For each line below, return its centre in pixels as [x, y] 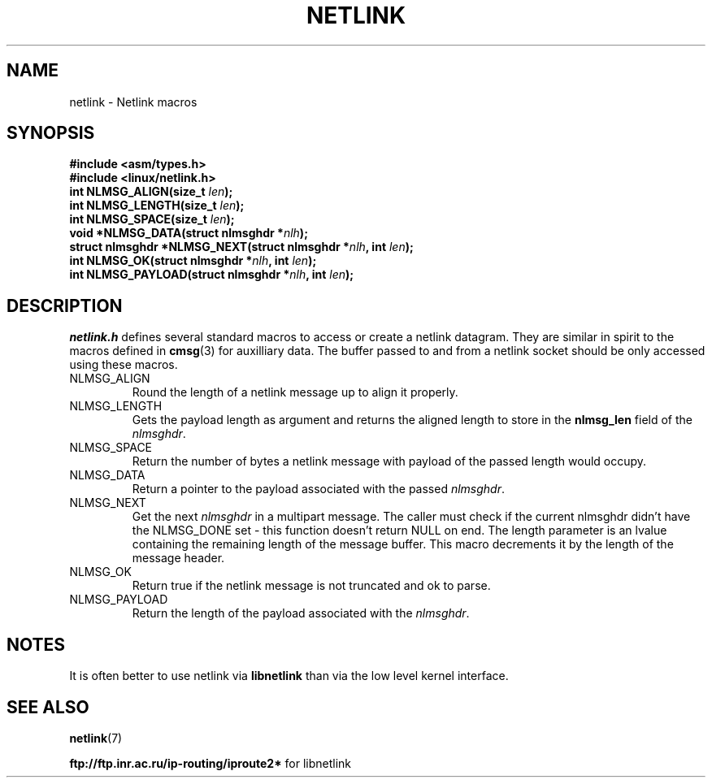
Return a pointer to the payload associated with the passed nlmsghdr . [319, 489]
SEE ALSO [48, 707]
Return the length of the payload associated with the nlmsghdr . [301, 613]
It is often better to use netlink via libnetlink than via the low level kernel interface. [289, 676]
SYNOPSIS [51, 133]
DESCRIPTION [65, 305]
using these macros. [124, 365]
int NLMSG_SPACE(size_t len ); [152, 219]
